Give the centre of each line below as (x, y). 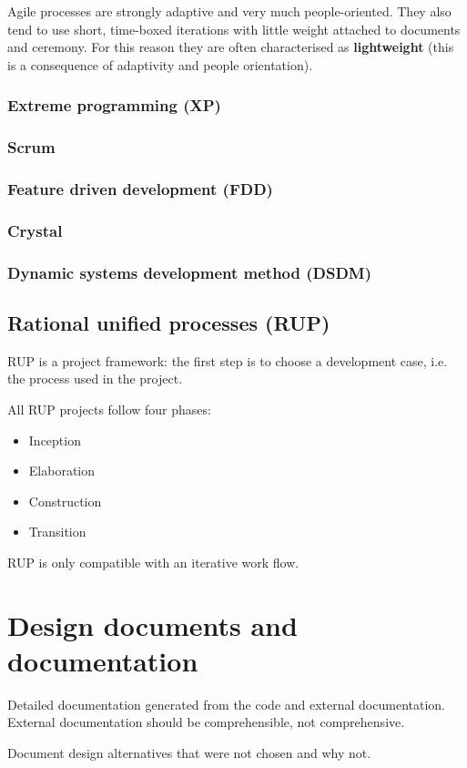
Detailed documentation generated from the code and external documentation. (226, 704)
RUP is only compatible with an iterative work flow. (153, 562)
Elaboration (62, 471)
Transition (57, 532)
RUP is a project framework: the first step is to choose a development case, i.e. (228, 360)
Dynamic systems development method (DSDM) (190, 272)
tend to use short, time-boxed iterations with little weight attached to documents (234, 29)
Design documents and (152, 625)
